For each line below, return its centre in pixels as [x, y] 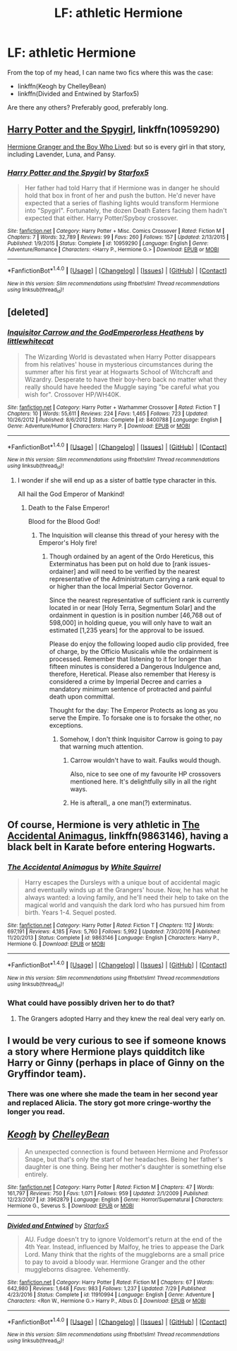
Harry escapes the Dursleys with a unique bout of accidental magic [122, 883]
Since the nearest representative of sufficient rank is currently [139, 600]
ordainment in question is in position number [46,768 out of [135, 615]
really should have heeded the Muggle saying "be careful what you [122, 386]
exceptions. [66, 725]
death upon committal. [82, 696]
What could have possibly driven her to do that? [91, 1003]
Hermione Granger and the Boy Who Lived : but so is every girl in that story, [116, 146]
